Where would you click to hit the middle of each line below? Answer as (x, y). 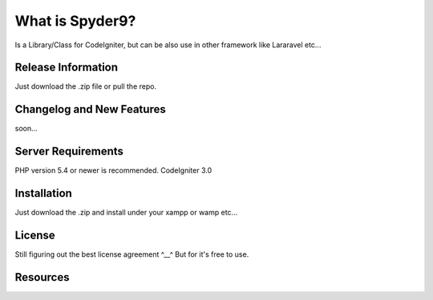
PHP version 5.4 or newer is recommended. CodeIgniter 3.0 (113, 170)
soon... (26, 129)
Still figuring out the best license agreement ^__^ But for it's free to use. (132, 254)
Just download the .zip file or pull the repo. (85, 86)
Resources (42, 277)
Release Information (67, 68)
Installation (43, 193)
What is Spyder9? (75, 21)
